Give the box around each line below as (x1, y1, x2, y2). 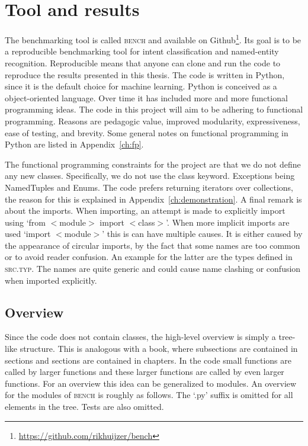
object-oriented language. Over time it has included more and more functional (5, 91, 288, 104)
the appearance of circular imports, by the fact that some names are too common (5, 239, 300, 251)
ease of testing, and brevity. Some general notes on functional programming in (5, 126, 288, 139)
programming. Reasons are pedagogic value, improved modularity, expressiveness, (5, 114, 300, 127)
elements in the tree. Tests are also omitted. (5, 400, 164, 413)
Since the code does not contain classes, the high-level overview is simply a (5, 331, 276, 343)
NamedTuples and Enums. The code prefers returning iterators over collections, (5, 181, 293, 193)
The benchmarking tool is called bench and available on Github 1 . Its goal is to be (5, 32, 301, 46)
